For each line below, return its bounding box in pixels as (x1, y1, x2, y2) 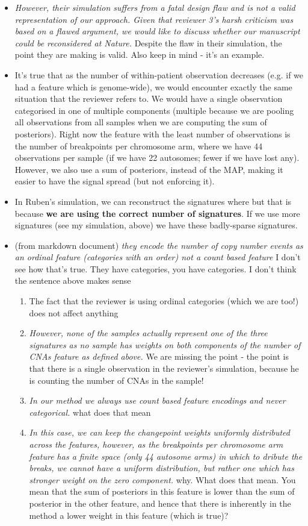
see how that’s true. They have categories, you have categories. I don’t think (14, 262, 297, 275)
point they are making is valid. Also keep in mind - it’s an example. (14, 48, 265, 61)
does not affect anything (29, 306, 119, 319)
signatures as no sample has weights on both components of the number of (29, 338, 301, 351)
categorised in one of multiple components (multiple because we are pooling (14, 104, 294, 116)
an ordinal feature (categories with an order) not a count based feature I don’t (14, 251, 301, 263)
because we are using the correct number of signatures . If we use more (14, 207, 300, 219)
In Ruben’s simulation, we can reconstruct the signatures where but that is (14, 195, 292, 207)
